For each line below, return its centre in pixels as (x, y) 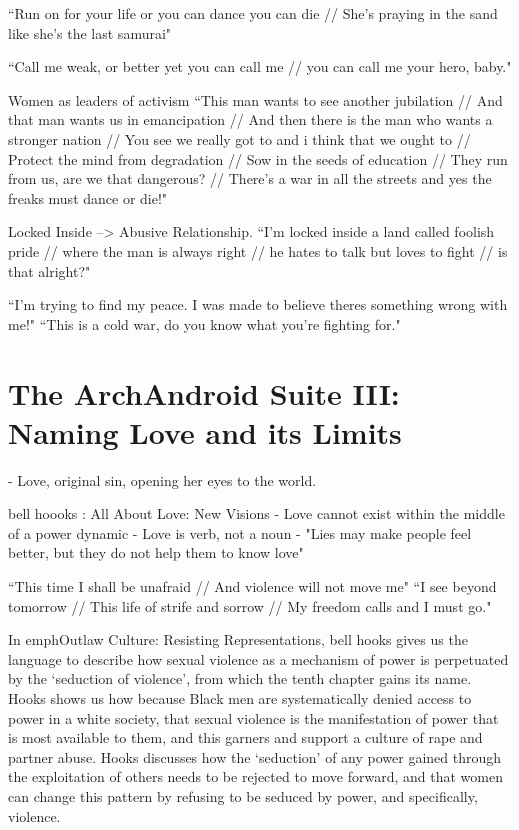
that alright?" (49, 270)
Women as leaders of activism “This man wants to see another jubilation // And (255, 99)
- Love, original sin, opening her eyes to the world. (162, 479)
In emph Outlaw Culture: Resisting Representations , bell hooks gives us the (238, 639)
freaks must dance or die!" (88, 197)
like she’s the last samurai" (90, 32)
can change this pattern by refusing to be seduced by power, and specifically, (243, 795)
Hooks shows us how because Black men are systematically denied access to (240, 697)
